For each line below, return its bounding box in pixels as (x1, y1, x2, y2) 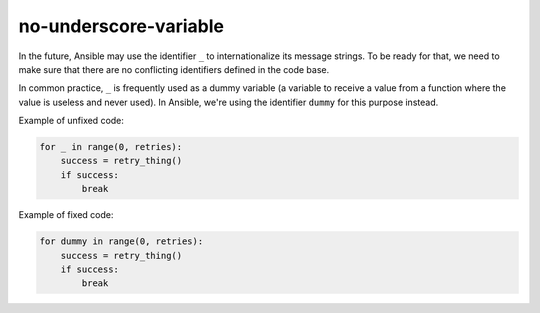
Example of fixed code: (18, 209, 114, 221)
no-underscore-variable (18, 15, 225, 37)
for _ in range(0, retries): (39, 141, 183, 153)
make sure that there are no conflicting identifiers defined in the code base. (18, 63, 330, 75)
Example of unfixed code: (18, 115, 125, 127)
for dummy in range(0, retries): (39, 236, 204, 247)
